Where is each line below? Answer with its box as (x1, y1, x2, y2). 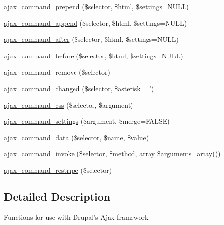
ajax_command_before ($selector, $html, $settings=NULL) (4, 50, 183, 60)
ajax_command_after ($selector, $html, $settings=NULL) (4, 34, 179, 44)
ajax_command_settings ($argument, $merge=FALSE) (4, 116, 170, 126)
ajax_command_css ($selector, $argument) (4, 99, 133, 110)
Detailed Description (4, 188, 111, 204)
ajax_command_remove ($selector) (4, 67, 110, 77)
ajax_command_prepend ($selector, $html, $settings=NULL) (4, 1, 189, 11)
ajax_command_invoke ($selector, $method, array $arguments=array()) (4, 149, 221, 159)
